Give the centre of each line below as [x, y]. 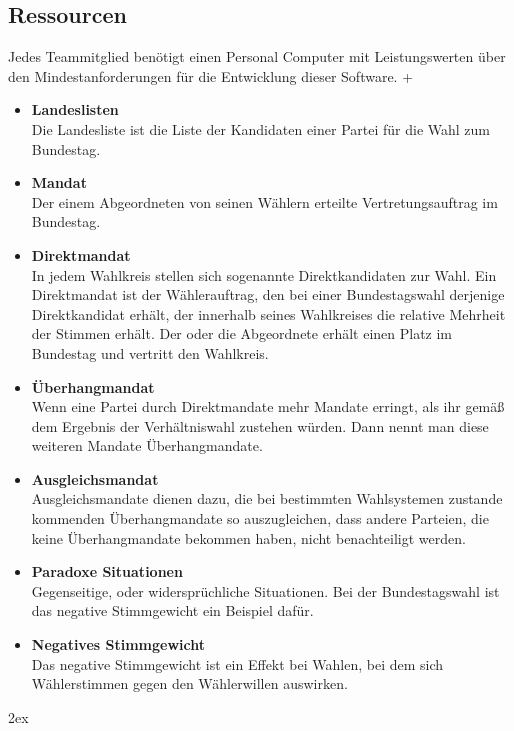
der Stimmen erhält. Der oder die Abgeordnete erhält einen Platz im [242, 333]
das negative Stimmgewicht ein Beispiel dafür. [172, 610]
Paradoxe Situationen [107, 571]
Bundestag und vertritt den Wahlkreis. [150, 352]
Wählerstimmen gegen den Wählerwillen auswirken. [189, 683]
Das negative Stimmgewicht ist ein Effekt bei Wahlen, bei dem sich [237, 663]
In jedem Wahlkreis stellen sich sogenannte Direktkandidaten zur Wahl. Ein [264, 274]
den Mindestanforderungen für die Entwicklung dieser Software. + [211, 75]
